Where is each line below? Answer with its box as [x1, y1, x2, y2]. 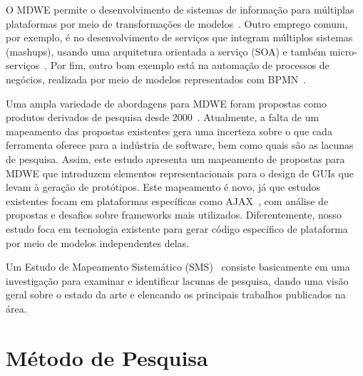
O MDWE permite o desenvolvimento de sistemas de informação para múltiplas [6, 2, 354, 16]
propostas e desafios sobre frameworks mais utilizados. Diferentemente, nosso [6, 207, 342, 222]
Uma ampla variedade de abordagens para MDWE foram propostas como [6, 95, 327, 110]
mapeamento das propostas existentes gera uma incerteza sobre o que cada [6, 123, 332, 138]
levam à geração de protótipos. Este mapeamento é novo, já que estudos [6, 179, 321, 194]
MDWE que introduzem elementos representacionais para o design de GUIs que [6, 165, 354, 180]
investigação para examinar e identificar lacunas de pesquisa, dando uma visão [6, 273, 349, 288]
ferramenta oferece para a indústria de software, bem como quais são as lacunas [6, 137, 354, 152]
